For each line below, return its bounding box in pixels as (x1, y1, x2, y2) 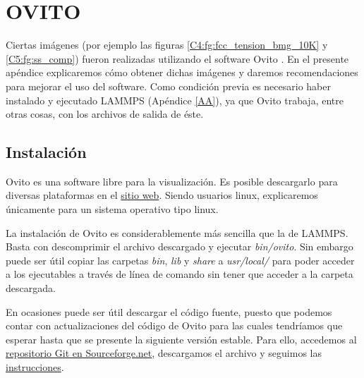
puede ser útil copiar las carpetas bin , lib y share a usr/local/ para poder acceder (6, 252, 355, 267)
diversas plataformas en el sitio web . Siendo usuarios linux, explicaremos (6, 188, 318, 202)
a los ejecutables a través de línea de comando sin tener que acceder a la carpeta (6, 267, 353, 281)
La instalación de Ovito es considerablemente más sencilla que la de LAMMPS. (6, 225, 348, 240)
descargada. (6, 281, 56, 295)
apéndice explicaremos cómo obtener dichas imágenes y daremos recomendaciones (6, 65, 358, 80)
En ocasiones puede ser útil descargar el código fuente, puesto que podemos (6, 304, 332, 319)
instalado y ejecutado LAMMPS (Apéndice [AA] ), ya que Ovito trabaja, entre (6, 92, 344, 107)
